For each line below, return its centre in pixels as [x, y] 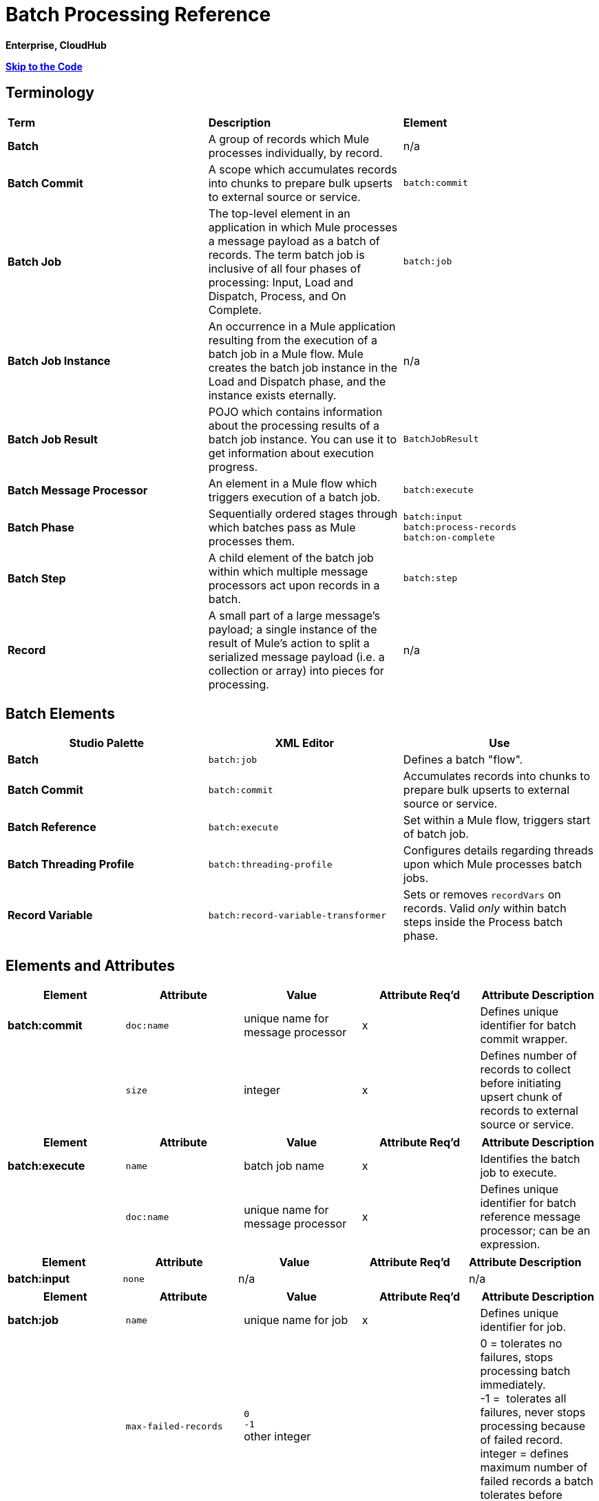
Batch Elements [60, 714]
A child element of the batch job [291, 557]
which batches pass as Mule [282, 527]
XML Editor [305, 743]
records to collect [526, 1070]
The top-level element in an [279, 213]
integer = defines [525, 1454]
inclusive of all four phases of [285, 268]
